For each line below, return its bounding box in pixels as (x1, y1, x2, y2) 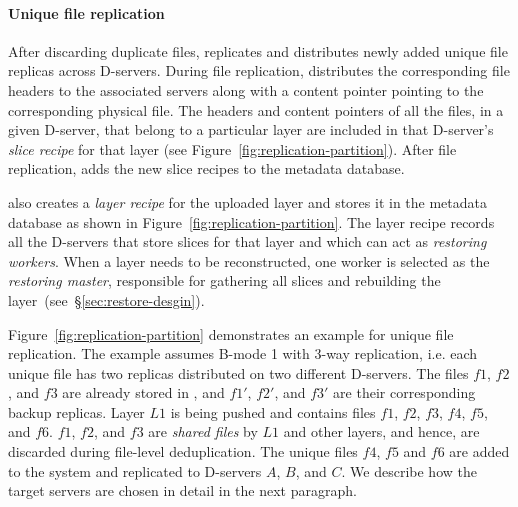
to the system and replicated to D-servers (8, 460, 262, 481)
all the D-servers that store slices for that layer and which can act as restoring (8, 231, 487, 252)
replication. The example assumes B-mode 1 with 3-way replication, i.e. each (8, 343, 478, 364)
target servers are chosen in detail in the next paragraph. (8, 480, 357, 501)
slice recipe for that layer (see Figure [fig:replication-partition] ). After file (8, 138, 457, 159)
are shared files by (148, 421, 258, 442)
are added (449, 441, 510, 462)
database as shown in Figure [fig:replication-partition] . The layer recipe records (8, 211, 495, 232)
